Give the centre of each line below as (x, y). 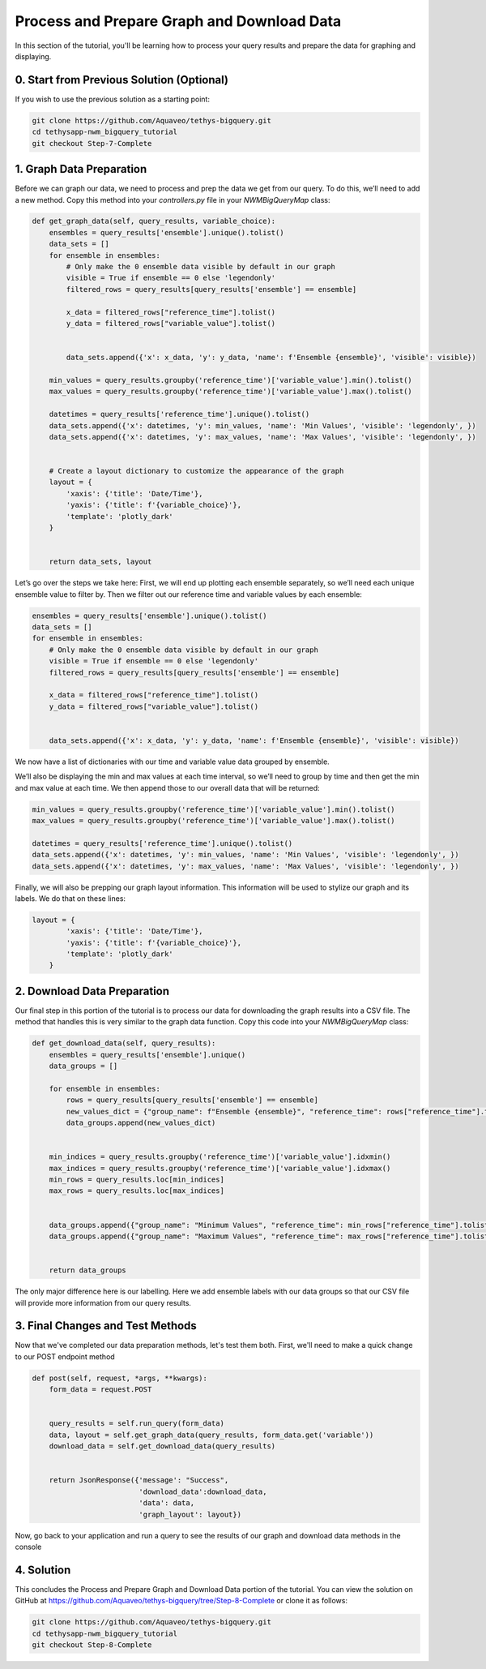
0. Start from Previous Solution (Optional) (122, 80)
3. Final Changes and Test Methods (106, 1326)
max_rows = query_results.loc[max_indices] (136, 1191)
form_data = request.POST (100, 1390)
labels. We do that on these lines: (70, 898)
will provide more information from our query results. (103, 1302)
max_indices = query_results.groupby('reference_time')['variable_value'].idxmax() (220, 1168)
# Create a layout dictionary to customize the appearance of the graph (196, 471)
